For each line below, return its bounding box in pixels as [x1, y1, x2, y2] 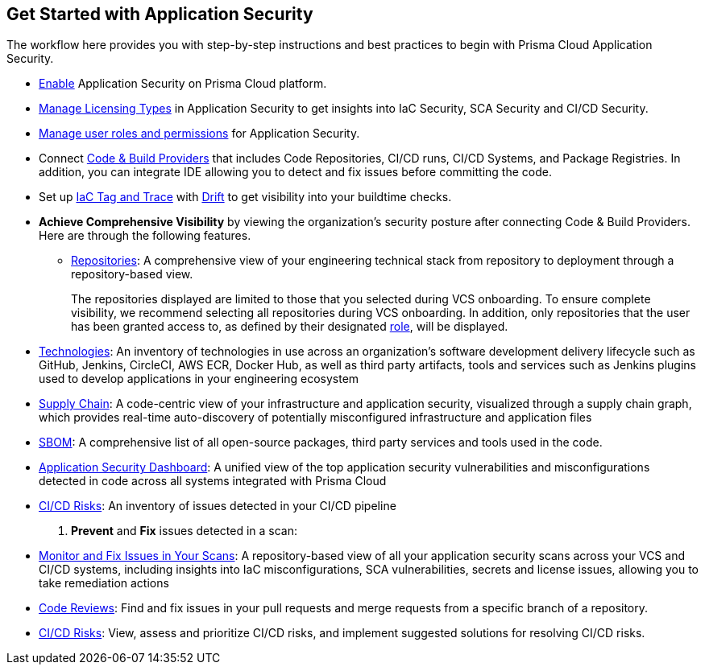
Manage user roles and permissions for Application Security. [39, 126, 360, 141]
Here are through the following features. [39, 228, 251, 243]
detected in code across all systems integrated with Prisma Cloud [39, 474, 387, 488]
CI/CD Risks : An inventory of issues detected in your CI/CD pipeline [39, 499, 396, 513]
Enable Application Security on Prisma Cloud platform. [39, 76, 327, 91]
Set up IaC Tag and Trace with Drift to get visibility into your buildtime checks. [39, 190, 452, 204]
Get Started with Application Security [6, 4, 313, 24]
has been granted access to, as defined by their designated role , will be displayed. [71, 319, 508, 334]
